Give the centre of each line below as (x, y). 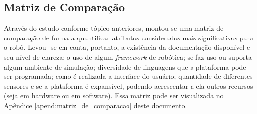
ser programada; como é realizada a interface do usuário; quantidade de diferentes (128, 76)
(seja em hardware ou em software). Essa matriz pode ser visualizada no (114, 95)
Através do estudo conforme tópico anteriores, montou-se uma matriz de (114, 28)
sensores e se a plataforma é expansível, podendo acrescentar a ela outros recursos (128, 86)
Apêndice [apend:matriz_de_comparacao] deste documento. (96, 105)
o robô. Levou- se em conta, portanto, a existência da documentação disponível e (127, 47)
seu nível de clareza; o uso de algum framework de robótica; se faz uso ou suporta (128, 57)
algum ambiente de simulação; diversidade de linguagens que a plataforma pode (125, 66)
